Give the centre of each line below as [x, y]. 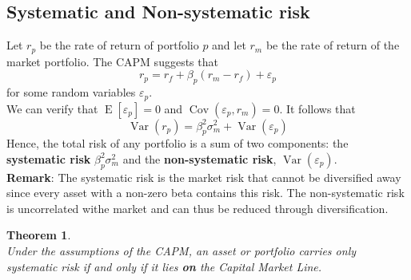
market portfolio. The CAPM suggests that [112, 61]
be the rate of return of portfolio [119, 45]
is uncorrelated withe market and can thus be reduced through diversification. [198, 208]
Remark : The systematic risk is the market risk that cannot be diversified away [204, 177]
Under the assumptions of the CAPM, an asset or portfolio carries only [182, 251]
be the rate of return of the [333, 45]
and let [229, 45]
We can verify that [52, 108]
